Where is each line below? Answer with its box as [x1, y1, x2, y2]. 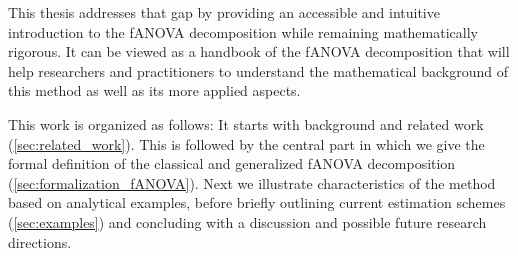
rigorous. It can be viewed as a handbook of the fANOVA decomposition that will [8, 41, 510, 62]
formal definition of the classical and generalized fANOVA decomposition [8, 153, 456, 174]
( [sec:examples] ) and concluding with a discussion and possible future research [8, 211, 487, 232]
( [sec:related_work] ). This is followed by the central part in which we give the [8, 133, 485, 154]
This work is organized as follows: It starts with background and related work [8, 113, 484, 134]
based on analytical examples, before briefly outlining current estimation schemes [8, 192, 506, 213]
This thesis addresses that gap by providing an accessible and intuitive [8, 2, 440, 22]
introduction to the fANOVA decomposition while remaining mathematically [8, 21, 478, 42]
